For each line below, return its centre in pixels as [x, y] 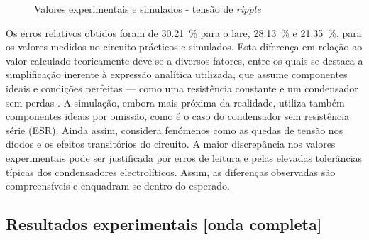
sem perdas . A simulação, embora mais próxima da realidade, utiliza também [175, 102]
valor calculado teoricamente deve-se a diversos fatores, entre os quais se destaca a [184, 60]
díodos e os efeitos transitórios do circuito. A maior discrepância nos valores [171, 144]
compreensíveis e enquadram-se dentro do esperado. [118, 186]
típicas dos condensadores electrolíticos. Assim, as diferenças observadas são [171, 171]
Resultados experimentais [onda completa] [164, 224]
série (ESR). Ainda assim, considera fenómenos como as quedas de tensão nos [175, 130]
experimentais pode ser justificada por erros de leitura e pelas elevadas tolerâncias [184, 157]
